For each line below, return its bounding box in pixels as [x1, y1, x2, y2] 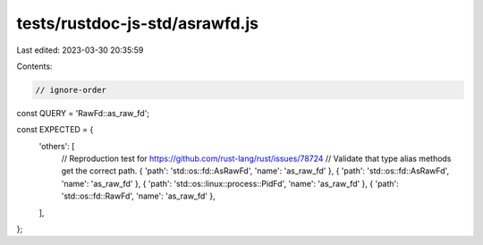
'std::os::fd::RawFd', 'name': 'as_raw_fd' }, [61, 190, 216, 201]
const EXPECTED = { [16, 124, 94, 135]
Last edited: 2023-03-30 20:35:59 [16, 45, 144, 55]
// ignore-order [35, 85, 107, 95]
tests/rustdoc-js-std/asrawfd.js [16, 13, 259, 33]
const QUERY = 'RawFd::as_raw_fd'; [16, 107, 150, 118]
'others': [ [38, 140, 75, 151]
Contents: [16, 61, 53, 72]
